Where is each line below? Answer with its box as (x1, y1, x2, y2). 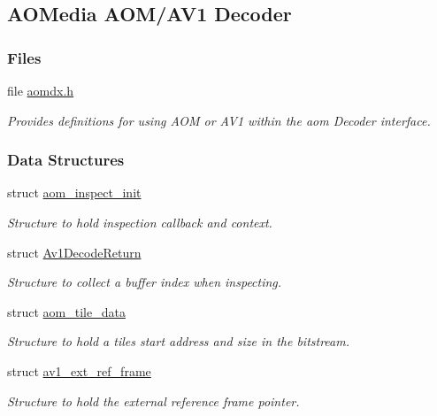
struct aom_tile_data (7, 302, 126, 320)
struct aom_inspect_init (7, 183, 142, 202)
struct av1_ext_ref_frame (7, 361, 151, 380)
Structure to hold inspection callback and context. (7, 213, 272, 231)
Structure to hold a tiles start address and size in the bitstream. (7, 332, 350, 351)
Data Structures (7, 149, 125, 171)
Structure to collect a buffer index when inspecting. (7, 273, 282, 291)
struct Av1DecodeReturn (7, 243, 142, 261)
